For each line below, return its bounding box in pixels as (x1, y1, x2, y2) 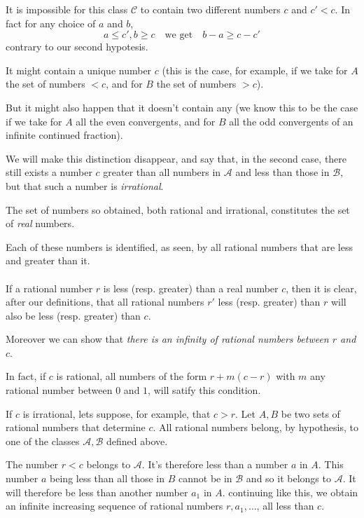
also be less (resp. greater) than (6, 308, 141, 322)
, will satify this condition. (148, 383, 261, 397)
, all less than (256, 498, 314, 513)
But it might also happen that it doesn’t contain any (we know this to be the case (6, 100, 358, 114)
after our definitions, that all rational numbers (6, 294, 204, 309)
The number (6, 457, 59, 472)
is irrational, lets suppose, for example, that (22, 406, 211, 421)
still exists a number (6, 165, 92, 179)
